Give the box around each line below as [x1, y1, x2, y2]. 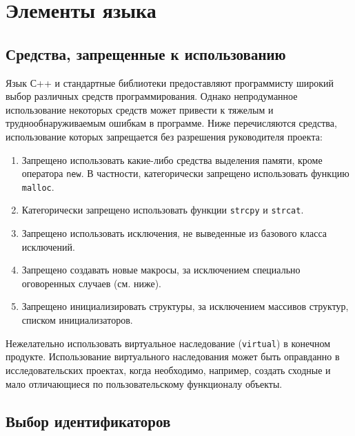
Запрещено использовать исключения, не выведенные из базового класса [21, 226, 327, 240]
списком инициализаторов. [21, 313, 133, 327]
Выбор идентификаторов [6, 410, 171, 431]
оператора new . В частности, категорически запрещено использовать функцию [21, 166, 349, 180]
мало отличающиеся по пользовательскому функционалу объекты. [6, 376, 283, 391]
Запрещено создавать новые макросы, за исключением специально [21, 262, 301, 277]
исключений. [21, 239, 75, 253]
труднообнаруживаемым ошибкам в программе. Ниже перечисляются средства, [6, 116, 337, 130]
